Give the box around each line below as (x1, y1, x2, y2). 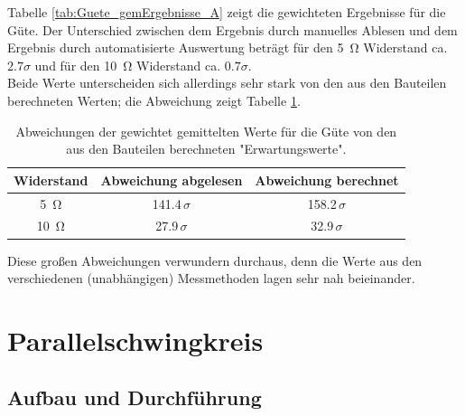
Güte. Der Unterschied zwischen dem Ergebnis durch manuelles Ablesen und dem (7, 20, 458, 39)
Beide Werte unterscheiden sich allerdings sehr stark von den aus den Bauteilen (7, 73, 447, 92)
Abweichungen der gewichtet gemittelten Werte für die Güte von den (15, 121, 397, 140)
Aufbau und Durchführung (7, 383, 262, 411)
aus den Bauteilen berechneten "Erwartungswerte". (66, 139, 347, 158)
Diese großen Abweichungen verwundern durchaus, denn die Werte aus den (7, 251, 423, 269)
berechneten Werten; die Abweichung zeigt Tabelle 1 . (7, 90, 301, 109)
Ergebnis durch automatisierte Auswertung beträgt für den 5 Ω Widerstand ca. (7, 38, 448, 57)
